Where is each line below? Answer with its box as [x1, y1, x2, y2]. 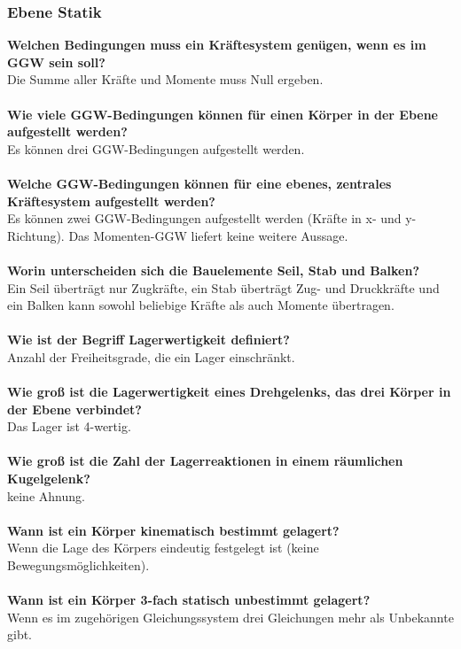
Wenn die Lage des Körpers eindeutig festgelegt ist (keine [7, 538, 319, 557]
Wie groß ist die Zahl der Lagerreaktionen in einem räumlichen [7, 452, 403, 470]
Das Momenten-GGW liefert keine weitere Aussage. [68, 226, 348, 244]
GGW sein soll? [7, 52, 105, 71]
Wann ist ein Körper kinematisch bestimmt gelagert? [7, 521, 340, 539]
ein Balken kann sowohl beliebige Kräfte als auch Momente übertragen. [7, 296, 395, 314]
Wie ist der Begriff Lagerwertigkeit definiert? [7, 330, 290, 349]
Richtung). [7, 226, 65, 244]
